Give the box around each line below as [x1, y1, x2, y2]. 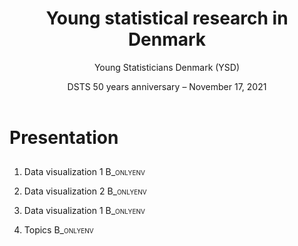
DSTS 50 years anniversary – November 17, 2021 [67, 80, 267, 92]
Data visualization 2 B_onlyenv [23, 185, 147, 197]
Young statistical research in [45, 7, 289, 30]
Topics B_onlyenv [23, 224, 94, 236]
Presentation [9, 126, 119, 149]
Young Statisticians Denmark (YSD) [93, 61, 241, 73]
